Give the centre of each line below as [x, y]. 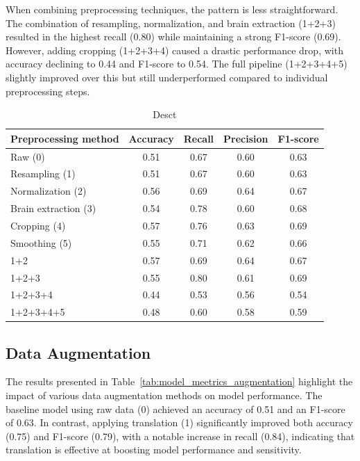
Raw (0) [28, 156]
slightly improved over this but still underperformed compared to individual [167, 77]
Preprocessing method [65, 138]
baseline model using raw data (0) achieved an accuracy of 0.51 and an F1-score [175, 409]
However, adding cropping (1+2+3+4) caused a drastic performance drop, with [174, 50]
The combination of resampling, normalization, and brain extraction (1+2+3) [171, 23]
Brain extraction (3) [53, 208]
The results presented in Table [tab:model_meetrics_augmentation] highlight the [179, 381]
